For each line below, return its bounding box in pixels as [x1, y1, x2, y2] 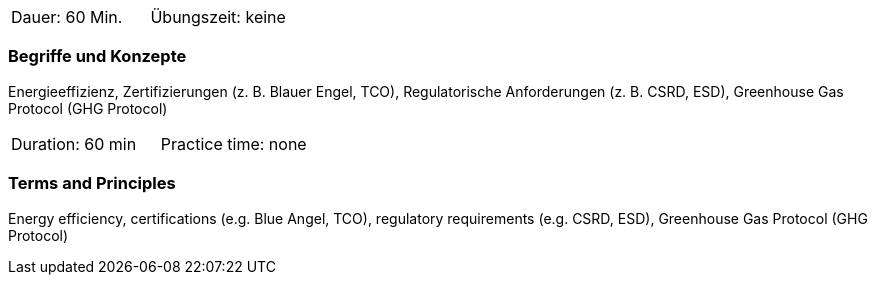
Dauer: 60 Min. [11, 7, 123, 27]
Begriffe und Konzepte [8, 46, 187, 67]
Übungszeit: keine [150, 7, 286, 27]
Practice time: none [160, 133, 307, 154]
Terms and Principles [8, 173, 176, 194]
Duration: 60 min [11, 133, 137, 154]
